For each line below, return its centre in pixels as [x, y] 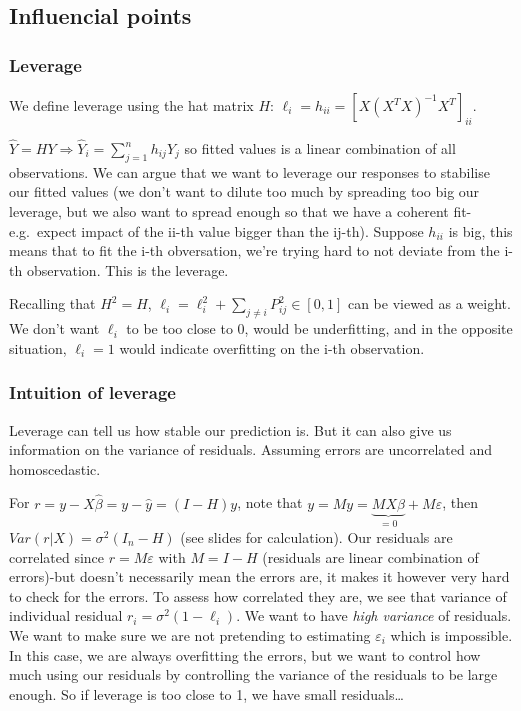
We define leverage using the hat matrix [131, 105]
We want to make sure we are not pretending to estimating [190, 634]
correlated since [57, 556]
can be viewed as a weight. [429, 303]
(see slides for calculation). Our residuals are [316, 537]
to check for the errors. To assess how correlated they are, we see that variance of [258, 595]
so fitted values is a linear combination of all [320, 148]
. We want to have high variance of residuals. [374, 615]
